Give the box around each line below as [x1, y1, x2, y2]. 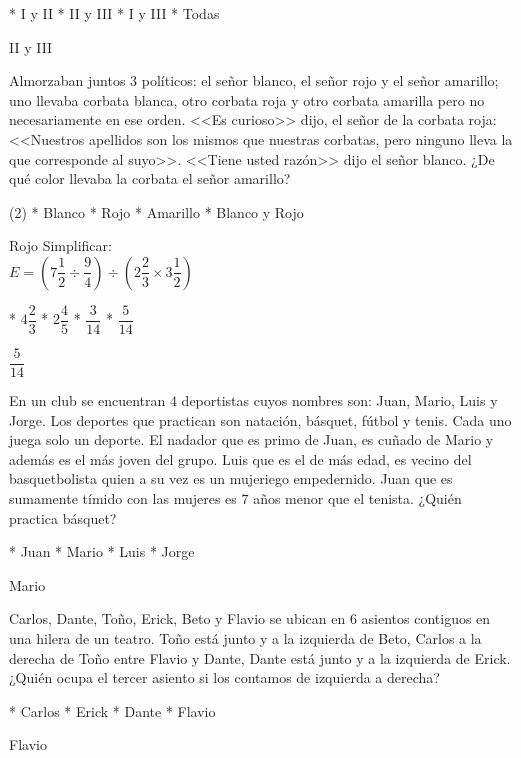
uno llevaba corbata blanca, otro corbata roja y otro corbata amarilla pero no [9, 89, 485, 110]
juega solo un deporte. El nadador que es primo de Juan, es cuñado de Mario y [9, 429, 494, 450]
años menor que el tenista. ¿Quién [253, 488, 462, 509]
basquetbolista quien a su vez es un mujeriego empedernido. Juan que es [9, 468, 453, 489]
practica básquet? [9, 507, 117, 528]
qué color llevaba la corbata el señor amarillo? [9, 168, 291, 189]
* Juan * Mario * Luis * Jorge [9, 541, 195, 562]
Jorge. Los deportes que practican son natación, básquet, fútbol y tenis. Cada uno [9, 409, 512, 430]
